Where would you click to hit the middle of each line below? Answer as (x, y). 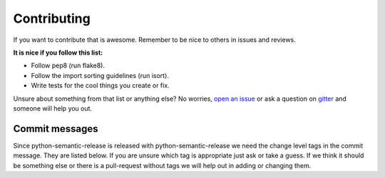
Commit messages (56, 129)
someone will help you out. (53, 108)
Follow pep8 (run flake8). (68, 66)
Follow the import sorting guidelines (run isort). (100, 75)
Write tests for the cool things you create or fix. (101, 86)
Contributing (52, 18)
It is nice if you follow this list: (58, 52)
